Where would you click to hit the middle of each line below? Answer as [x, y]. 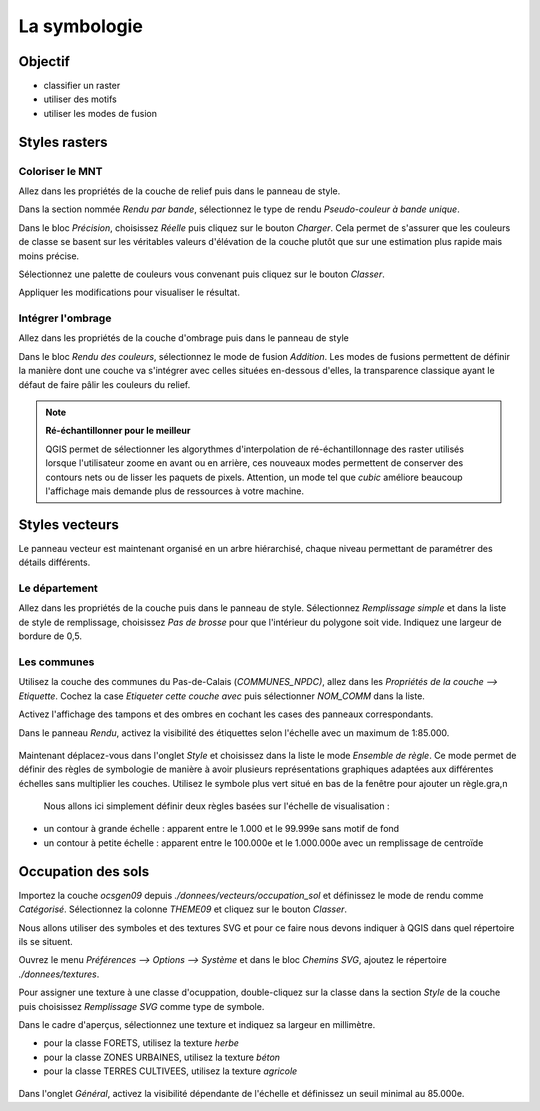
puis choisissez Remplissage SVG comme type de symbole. [141, 1006]
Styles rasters [63, 141]
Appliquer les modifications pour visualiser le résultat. [129, 292]
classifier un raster [82, 86]
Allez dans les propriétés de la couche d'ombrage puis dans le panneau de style [183, 338]
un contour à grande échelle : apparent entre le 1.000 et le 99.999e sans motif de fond [221, 829]
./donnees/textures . [59, 974]
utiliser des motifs [80, 99]
